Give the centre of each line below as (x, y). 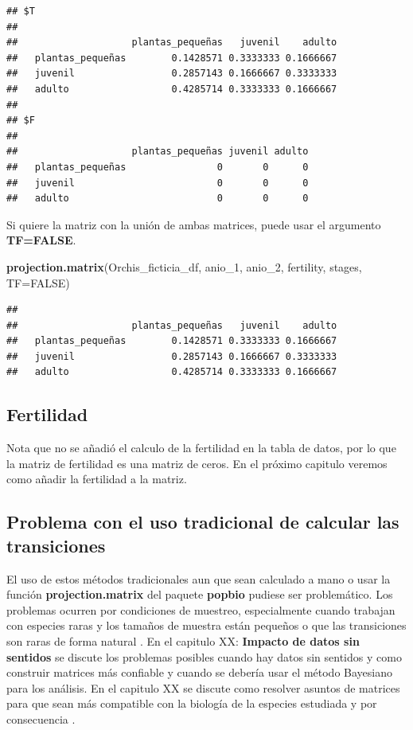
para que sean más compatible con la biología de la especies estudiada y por (192, 703)
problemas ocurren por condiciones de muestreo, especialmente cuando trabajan (201, 609)
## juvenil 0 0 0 (158, 183)
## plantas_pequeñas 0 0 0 (158, 167)
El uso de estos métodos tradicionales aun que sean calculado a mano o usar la (199, 578)
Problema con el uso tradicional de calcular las (203, 522)
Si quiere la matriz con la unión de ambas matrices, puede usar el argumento (194, 224)
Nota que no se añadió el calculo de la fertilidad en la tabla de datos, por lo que (201, 448)
